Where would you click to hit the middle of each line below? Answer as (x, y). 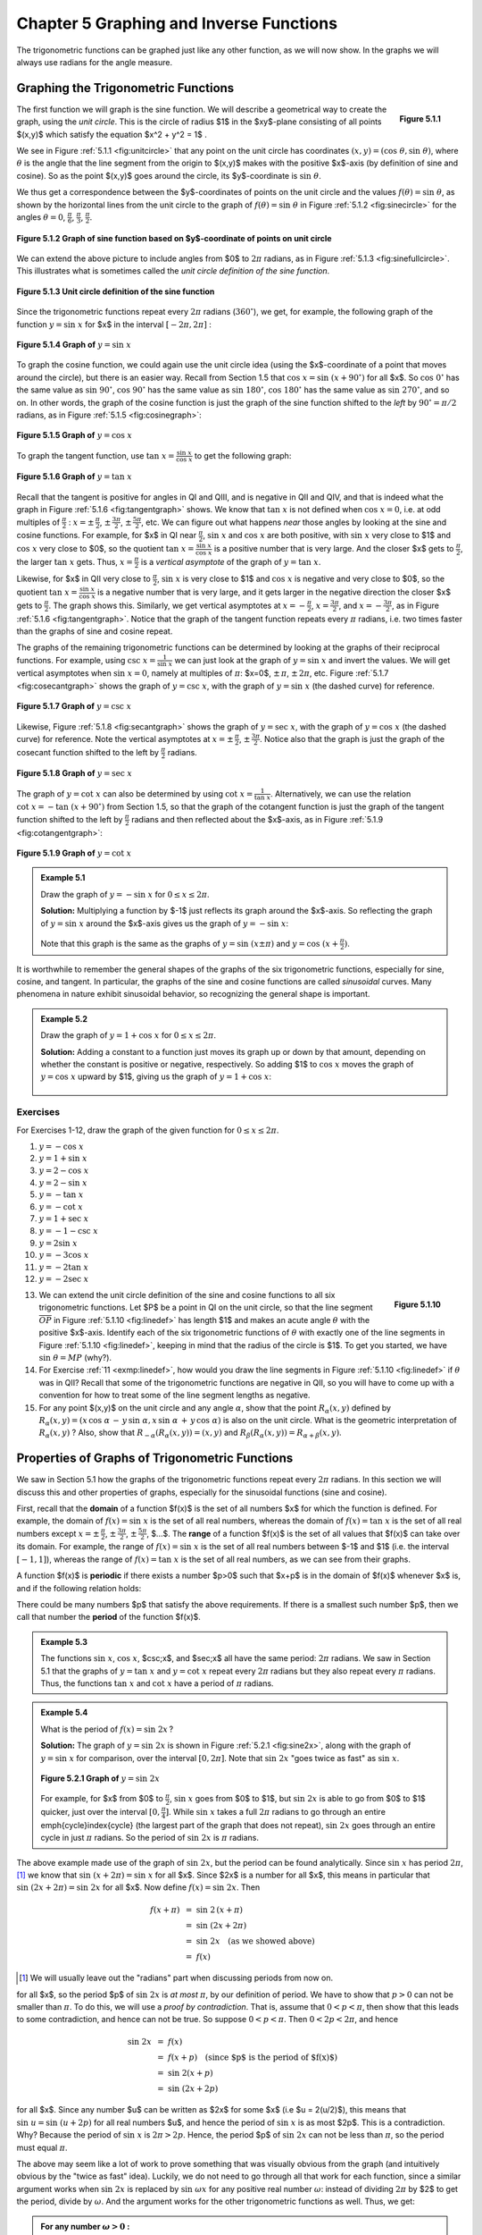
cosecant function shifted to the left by (88, 752)
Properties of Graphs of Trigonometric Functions (155, 1459)
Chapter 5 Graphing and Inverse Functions (177, 23)
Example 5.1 (63, 878)
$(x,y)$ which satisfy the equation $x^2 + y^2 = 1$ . (112, 134)
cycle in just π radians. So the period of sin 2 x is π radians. (150, 1838)
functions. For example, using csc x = (86, 660)
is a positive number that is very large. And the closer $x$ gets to (334, 549)
